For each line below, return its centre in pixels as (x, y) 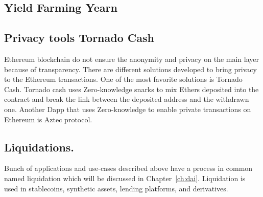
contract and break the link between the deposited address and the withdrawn (127, 99)
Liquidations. (39, 147)
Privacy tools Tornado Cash (79, 38)
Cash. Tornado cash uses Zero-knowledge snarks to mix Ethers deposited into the (131, 89)
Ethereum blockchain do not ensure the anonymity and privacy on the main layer (131, 59)
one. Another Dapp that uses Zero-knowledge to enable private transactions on (128, 109)
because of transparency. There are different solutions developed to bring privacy (130, 69)
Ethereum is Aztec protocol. (48, 119)
